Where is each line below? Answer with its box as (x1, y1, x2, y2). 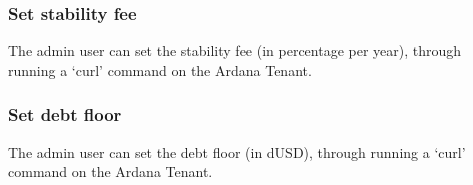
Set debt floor (8, 102, 122, 127)
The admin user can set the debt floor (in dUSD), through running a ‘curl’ (8, 141, 466, 162)
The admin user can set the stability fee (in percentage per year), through (8, 40, 462, 61)
